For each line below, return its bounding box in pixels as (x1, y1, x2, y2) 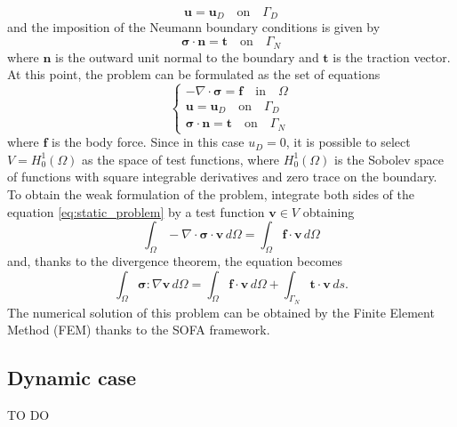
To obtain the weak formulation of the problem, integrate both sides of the (7, 184, 415, 203)
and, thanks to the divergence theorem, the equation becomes (7, 251, 343, 270)
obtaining (302, 202, 355, 221)
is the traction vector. (333, 47, 451, 66)
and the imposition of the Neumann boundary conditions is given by (7, 18, 381, 36)
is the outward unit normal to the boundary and (55, 47, 319, 66)
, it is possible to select (285, 133, 411, 151)
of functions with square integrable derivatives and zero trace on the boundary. (7, 167, 437, 186)
